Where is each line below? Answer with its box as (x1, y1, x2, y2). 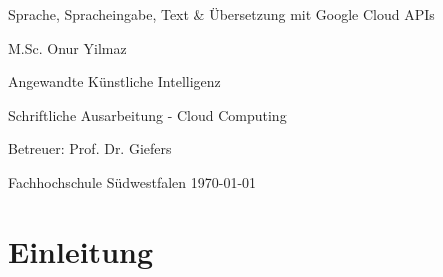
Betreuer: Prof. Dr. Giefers (8, 138, 172, 159)
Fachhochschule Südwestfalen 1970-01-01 (8, 171, 257, 192)
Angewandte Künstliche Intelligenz (8, 71, 221, 92)
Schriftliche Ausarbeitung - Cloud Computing (8, 104, 287, 125)
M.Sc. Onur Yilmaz (8, 37, 127, 58)
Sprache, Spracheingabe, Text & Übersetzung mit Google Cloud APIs (8, 4, 435, 24)
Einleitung (8, 230, 154, 271)
